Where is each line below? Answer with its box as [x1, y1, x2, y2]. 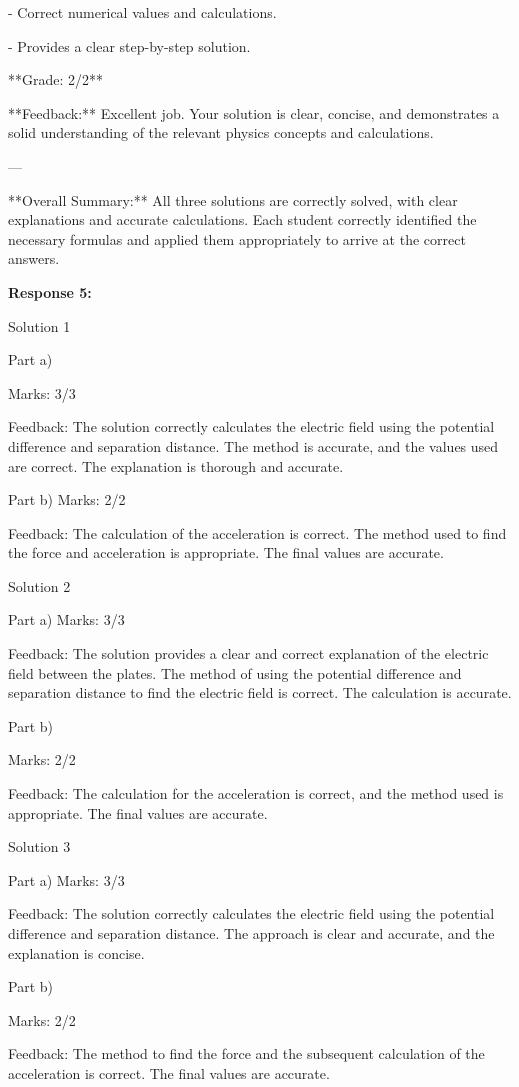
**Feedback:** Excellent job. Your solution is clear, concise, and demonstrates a [8, 102, 500, 123]
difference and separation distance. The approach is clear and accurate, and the [8, 923, 495, 943]
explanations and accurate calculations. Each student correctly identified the [8, 209, 477, 230]
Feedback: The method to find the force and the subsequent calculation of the [8, 1043, 485, 1064]
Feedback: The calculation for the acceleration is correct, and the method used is [8, 783, 504, 804]
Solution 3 [8, 836, 71, 857]
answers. [8, 248, 60, 269]
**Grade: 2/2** [8, 69, 104, 90]
